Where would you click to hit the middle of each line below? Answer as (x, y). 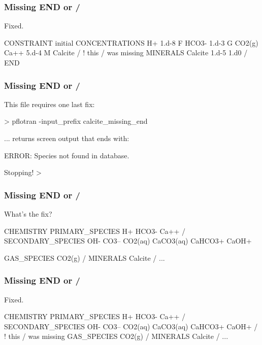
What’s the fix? (28, 214)
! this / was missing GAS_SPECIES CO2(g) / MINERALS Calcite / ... (116, 336)
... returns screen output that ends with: (67, 138)
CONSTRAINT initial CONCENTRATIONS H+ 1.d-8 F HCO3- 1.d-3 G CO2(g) (131, 42)
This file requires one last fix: (50, 104)
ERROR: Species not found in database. (67, 155)
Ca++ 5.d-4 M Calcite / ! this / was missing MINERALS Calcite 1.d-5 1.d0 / (126, 53)
